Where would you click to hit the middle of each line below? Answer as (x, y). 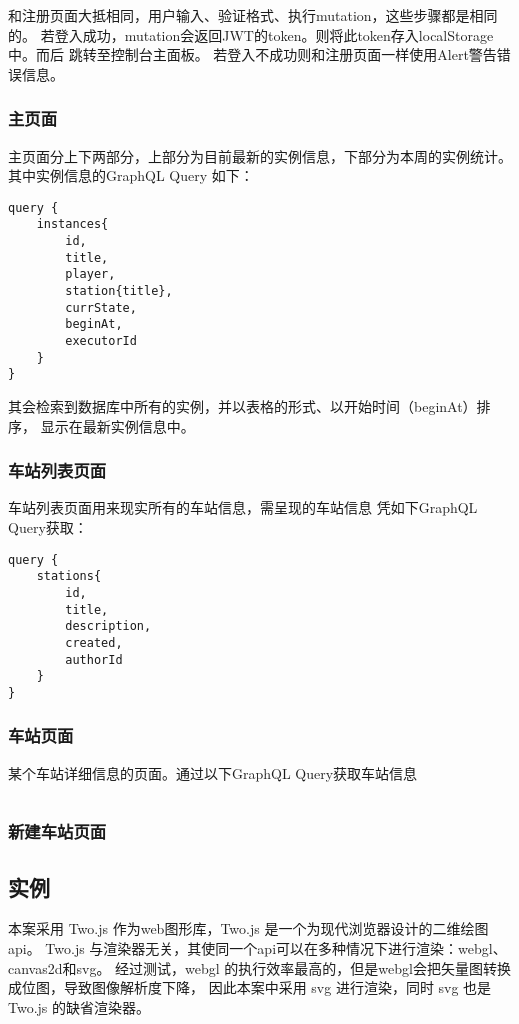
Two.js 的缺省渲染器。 (79, 1006)
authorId (94, 659)
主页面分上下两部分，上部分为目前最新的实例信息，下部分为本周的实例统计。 (260, 155)
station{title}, (119, 291)
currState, (101, 307)
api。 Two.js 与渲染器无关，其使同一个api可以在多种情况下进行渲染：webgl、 (257, 947)
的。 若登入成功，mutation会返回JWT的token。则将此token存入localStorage (251, 34)
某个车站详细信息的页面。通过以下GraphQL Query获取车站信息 (213, 772)
